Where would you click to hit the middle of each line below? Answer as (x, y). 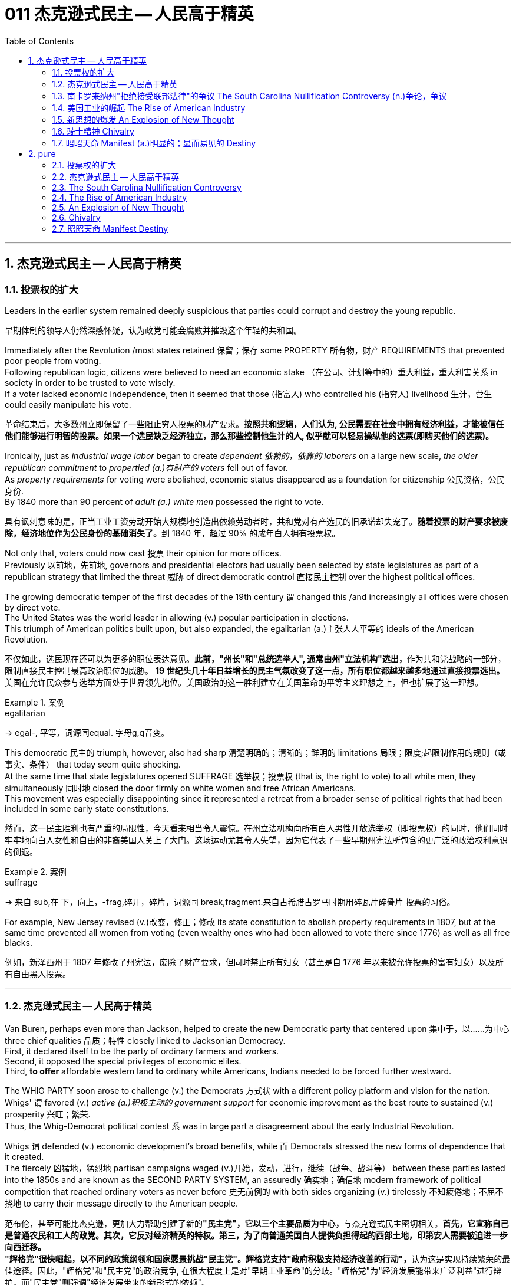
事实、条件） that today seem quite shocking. (93, 764)
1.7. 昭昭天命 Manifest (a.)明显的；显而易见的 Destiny (154, 143)
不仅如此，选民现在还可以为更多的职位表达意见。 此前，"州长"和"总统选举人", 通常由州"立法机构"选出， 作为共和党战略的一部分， (255, 658)
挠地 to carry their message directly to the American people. (121, 1203)
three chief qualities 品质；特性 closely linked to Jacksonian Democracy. (145, 1040)
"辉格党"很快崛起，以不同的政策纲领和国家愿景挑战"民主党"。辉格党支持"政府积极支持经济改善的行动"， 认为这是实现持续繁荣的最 (258, 1258)
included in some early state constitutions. (87, 808)
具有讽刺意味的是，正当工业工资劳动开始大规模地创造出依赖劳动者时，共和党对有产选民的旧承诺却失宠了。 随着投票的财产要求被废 (256, 521)
